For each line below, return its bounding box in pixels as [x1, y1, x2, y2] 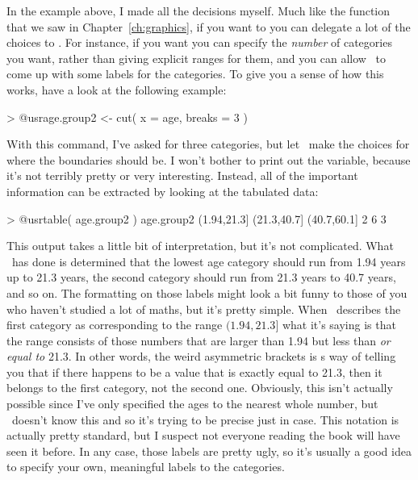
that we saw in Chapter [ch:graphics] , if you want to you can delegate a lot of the [6, 18, 411, 35]
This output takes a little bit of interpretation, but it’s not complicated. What [6, 237, 394, 254]
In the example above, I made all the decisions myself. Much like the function [6, 2, 391, 19]
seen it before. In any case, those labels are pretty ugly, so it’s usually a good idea [6, 442, 412, 459]
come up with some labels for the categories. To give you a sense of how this [6, 65, 384, 82]
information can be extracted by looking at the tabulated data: [6, 182, 319, 199]
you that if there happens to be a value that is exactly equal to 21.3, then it [6, 363, 382, 380]
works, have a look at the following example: [6, 81, 227, 98]
